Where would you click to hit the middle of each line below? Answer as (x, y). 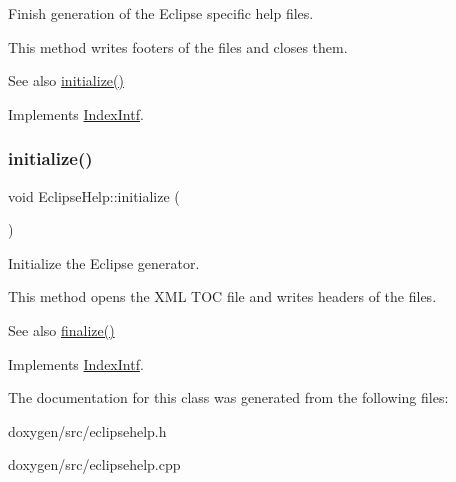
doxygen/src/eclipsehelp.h (87, 430)
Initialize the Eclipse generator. (104, 262)
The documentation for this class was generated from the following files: (228, 397)
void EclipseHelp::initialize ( (94, 195)
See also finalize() (61, 329)
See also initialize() (66, 80)
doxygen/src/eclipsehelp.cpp (94, 464)
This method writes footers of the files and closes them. (178, 46)
